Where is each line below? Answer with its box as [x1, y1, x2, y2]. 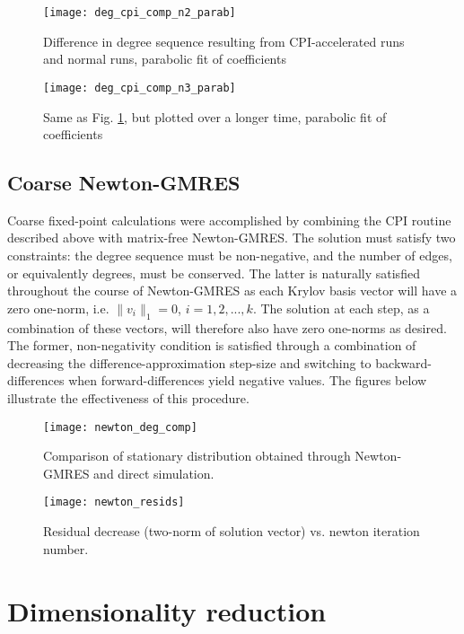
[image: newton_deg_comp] [43, 420, 197, 434]
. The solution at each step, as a [252, 298, 430, 317]
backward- [375, 353, 432, 372]
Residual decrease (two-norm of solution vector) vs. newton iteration [43, 522, 420, 541]
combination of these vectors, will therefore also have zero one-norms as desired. [7, 318, 447, 337]
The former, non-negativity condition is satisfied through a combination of [7, 336, 416, 355]
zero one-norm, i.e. [7, 298, 109, 317]
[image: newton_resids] [43, 496, 185, 509]
